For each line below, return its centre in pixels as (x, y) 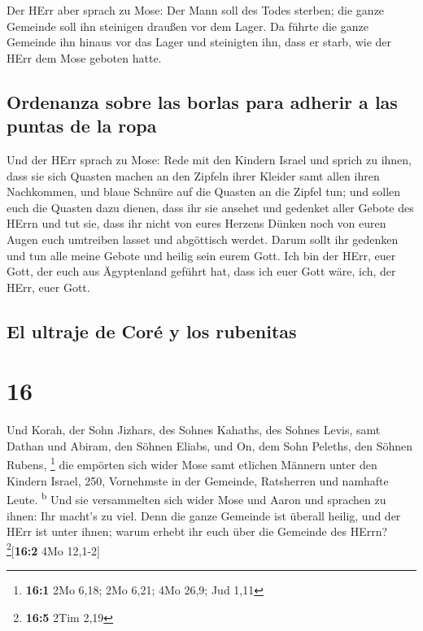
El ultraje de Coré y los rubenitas (152, 331)
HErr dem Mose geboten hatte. (84, 57)
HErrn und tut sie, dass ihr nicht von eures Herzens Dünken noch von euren (196, 223)
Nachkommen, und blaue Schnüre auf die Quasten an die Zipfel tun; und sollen (204, 191)
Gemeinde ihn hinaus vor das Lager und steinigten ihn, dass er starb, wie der (199, 42)
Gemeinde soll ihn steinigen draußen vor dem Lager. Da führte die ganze (188, 26)
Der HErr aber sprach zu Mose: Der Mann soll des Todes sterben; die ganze (196, 10)
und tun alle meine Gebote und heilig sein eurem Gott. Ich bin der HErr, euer (201, 255)
